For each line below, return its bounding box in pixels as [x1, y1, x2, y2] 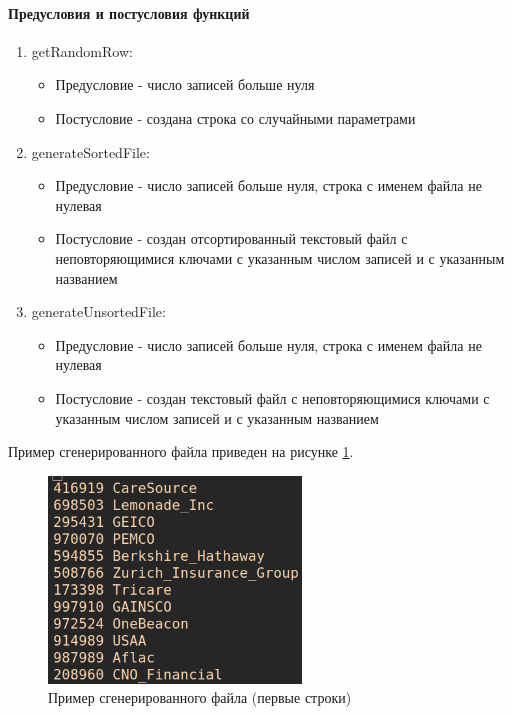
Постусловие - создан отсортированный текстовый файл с [55, 228, 408, 249]
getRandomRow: [31, 40, 133, 61]
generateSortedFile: [31, 141, 150, 162]
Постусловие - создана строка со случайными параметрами [55, 107, 416, 128]
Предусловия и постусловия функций [8, 2, 250, 23]
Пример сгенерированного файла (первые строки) [48, 687, 352, 708]
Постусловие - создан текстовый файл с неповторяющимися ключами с [55, 387, 490, 408]
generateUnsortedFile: [31, 301, 166, 322]
